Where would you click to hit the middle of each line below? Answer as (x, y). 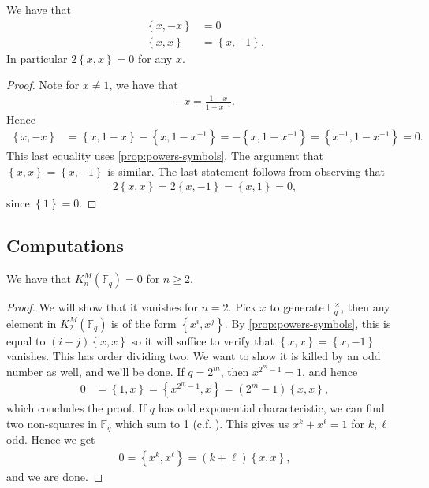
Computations (65, 246)
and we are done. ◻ (55, 477)
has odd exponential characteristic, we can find (271, 408)
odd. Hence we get (51, 440)
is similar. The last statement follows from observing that (246, 171)
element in (32, 323)
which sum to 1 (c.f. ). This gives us (202, 424)
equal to (26, 340)
